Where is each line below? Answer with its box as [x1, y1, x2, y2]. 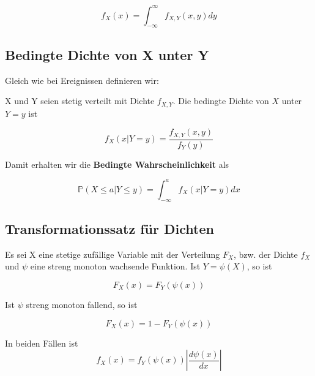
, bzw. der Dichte [233, 247, 298, 260]
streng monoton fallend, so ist [26, 298, 138, 310]
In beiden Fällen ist [5, 336, 78, 349]
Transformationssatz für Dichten [5, 219, 214, 238]
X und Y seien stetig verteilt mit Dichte [5, 94, 155, 107]
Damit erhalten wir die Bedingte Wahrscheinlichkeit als [5, 157, 229, 170]
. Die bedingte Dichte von [172, 94, 269, 107]
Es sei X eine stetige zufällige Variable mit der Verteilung [5, 247, 220, 260]
